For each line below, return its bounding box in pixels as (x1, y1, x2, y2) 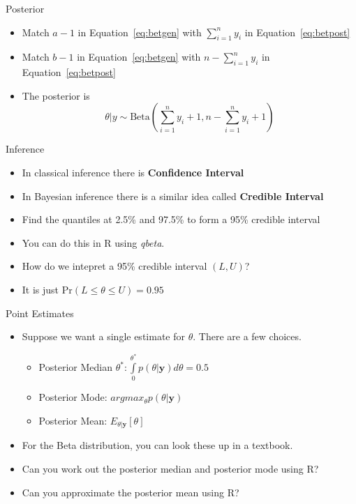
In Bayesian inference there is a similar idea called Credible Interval (22, 188, 324, 203)
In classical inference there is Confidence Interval (22, 165, 244, 179)
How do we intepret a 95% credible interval (22, 259, 207, 273)
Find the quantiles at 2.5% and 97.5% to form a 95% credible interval (22, 212, 320, 227)
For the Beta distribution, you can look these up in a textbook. (22, 438, 293, 452)
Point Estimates (6, 305, 74, 320)
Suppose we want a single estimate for (22, 329, 185, 344)
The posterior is (22, 88, 90, 102)
